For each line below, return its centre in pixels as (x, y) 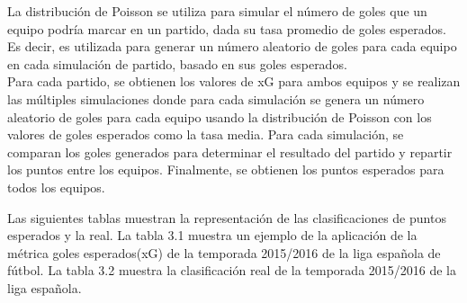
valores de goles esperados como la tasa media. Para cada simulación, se (206, 134)
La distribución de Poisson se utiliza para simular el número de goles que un (217, 11)
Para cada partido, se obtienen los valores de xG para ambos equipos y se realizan (234, 81)
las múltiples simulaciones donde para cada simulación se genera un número (216, 98)
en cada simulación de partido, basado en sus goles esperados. (177, 63)
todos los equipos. (56, 187)
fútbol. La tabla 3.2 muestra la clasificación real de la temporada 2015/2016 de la (232, 270)
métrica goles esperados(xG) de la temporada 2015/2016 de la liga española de (224, 252)
